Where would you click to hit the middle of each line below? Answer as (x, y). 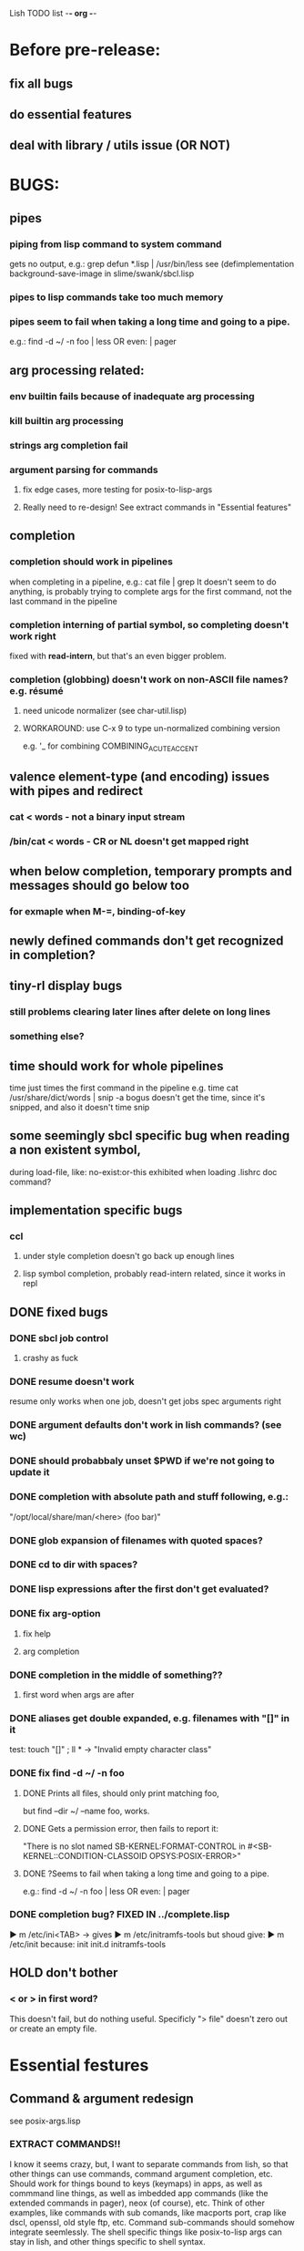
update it (30, 1472)
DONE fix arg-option (55, 1614)
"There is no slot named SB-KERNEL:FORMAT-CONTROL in (134, 1846)
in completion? (52, 955)
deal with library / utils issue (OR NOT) (120, 145)
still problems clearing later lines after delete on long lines (140, 1012)
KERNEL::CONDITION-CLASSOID (85, 1855)
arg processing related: (77, 370)
